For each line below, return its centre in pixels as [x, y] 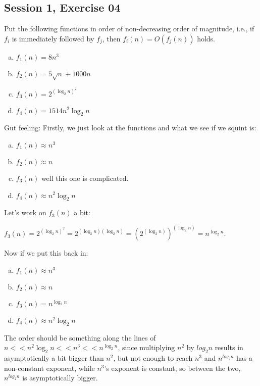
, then [111, 38]
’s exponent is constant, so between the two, [172, 368]
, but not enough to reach [153, 358]
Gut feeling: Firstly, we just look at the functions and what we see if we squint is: [130, 128]
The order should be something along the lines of [80, 337]
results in [229, 347]
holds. [206, 38]
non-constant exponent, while [49, 368]
